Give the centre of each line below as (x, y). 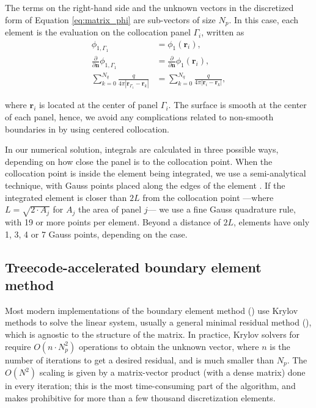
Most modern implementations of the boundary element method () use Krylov (152, 310)
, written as (223, 32)
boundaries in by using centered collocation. (87, 129)
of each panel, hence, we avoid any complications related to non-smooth (139, 117)
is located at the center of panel (98, 105)
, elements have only (271, 221)
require (18, 346)
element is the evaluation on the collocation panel (98, 32)
